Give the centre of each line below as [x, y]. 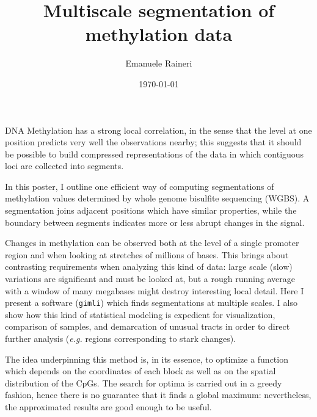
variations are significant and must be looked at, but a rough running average [150, 279]
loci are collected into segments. [64, 166]
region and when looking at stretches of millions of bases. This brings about [147, 254]
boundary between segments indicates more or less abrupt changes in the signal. [155, 222]
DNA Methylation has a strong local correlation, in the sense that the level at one [158, 130]
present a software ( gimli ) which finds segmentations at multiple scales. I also [151, 303]
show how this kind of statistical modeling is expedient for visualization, [140, 314]
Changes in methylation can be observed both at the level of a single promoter [152, 243]
